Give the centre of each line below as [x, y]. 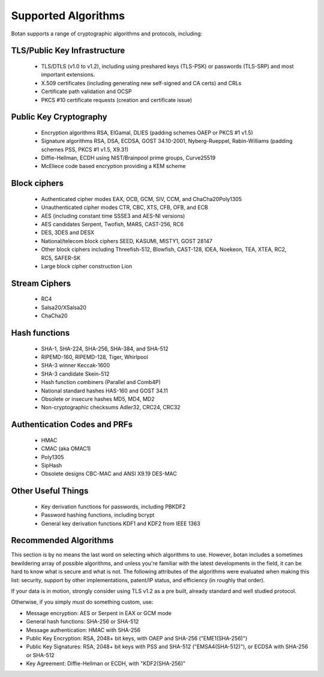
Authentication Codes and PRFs [72, 425]
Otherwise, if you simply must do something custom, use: [82, 602]
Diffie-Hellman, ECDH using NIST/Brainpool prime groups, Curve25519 [128, 158]
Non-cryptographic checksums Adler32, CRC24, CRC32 [111, 408]
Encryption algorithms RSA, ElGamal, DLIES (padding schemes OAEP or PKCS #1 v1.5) [147, 133]
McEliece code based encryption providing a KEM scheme [113, 166]
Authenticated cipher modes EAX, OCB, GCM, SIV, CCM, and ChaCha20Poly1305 [142, 199]
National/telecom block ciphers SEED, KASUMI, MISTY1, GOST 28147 [127, 241]
